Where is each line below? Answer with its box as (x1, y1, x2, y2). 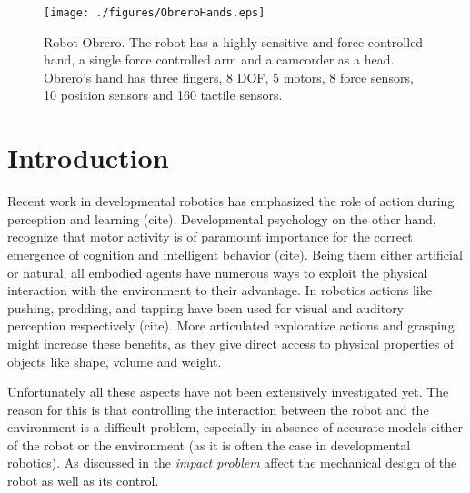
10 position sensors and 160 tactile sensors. (44, 85, 283, 104)
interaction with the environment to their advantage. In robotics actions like (7, 281, 432, 300)
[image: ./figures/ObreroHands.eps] (44, 6, 265, 19)
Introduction (7, 139, 169, 176)
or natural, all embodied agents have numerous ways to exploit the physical (7, 262, 428, 281)
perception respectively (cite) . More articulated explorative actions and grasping (7, 316, 455, 335)
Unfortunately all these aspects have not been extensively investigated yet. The (7, 382, 449, 401)
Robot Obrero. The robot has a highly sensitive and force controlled (44, 32, 424, 51)
